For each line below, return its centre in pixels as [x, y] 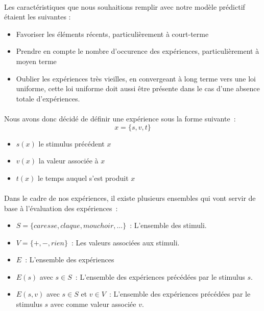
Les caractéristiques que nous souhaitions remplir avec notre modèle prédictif [125, 6]
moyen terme [36, 61]
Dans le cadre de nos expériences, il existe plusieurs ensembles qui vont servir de [130, 198]
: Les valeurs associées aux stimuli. [126, 242]
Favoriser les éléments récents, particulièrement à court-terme [112, 34]
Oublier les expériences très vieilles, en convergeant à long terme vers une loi [136, 78]
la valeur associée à [68, 161]
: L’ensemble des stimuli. [168, 225]
